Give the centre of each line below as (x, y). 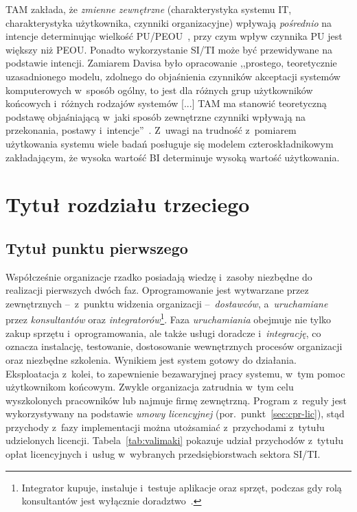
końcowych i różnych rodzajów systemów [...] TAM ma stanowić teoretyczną (166, 103)
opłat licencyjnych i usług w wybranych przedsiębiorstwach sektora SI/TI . (163, 454)
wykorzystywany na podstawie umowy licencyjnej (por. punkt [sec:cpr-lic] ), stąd (175, 414)
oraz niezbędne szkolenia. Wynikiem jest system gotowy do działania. (151, 359)
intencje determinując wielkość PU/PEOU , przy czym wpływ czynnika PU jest (174, 36)
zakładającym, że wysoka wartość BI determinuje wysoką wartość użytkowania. (173, 157)
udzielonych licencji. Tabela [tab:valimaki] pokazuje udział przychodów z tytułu (175, 440)
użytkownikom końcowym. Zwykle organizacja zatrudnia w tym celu (150, 387)
